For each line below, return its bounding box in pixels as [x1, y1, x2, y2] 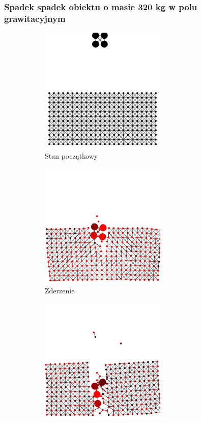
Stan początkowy [45, 150, 98, 161]
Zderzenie [45, 285, 75, 296]
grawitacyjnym [4, 12, 66, 24]
